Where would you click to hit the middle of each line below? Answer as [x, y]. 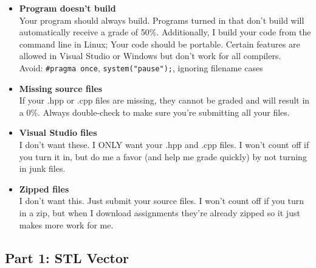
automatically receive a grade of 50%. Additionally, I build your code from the [165, 32]
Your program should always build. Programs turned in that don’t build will [162, 20]
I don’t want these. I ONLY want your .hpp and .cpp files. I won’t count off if [164, 144]
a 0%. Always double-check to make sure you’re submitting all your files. [154, 112]
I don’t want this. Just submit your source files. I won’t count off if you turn [161, 201]
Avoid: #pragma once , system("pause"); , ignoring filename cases [141, 67]
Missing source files [61, 88]
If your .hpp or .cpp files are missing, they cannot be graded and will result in [164, 100]
